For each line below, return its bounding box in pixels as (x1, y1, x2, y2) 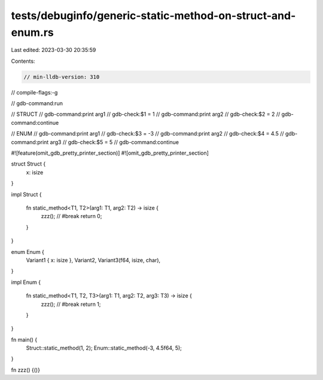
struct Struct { (11, 160, 46, 167)
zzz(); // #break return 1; (41, 301, 101, 308)
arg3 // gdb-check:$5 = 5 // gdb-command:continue (50, 138, 179, 146)
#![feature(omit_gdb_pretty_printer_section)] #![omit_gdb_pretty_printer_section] (11, 149, 209, 157)
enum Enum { (11, 248, 45, 255)
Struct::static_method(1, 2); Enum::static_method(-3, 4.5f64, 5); (26, 344, 182, 352)
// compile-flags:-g (11, 88, 58, 96)
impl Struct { (11, 191, 42, 198)
